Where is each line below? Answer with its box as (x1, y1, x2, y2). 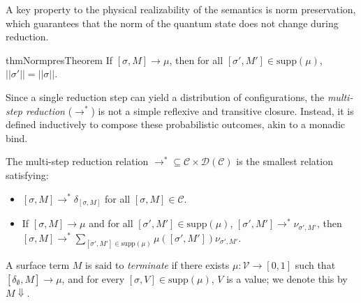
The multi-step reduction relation (6, 154, 149, 169)
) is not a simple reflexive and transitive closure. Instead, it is (91, 103, 354, 118)
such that (295, 258, 336, 272)
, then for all (169, 52, 223, 67)
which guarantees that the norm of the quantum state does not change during (6, 15, 339, 30)
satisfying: (6, 167, 49, 182)
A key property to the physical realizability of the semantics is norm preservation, (6, 2, 356, 16)
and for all (89, 216, 133, 231)
